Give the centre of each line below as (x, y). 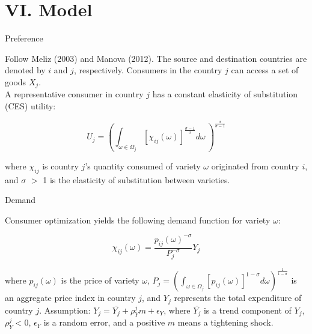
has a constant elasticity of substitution (225, 94)
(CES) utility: (30, 105)
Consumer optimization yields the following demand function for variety (138, 220)
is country (60, 165)
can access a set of (265, 70)
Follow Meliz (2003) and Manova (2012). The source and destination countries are (156, 58)
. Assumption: (65, 310)
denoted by (25, 70)
